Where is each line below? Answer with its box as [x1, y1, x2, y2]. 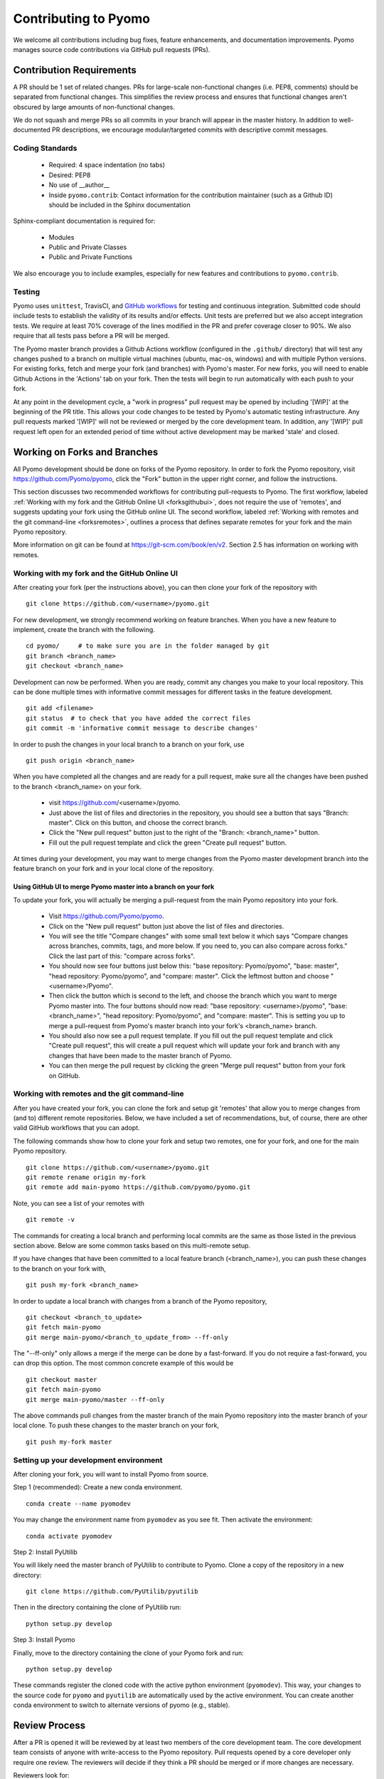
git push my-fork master [26, 1437, 112, 1446]
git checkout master [26, 1376, 97, 1383]
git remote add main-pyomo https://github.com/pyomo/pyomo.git [26, 1183, 251, 1191]
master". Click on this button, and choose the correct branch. [48, 818, 228, 827]
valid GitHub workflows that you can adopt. [13, 1124, 140, 1132]
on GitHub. [48, 1071, 81, 1079]
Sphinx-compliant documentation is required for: [13, 217, 156, 226]
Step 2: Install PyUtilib [13, 1548, 78, 1556]
